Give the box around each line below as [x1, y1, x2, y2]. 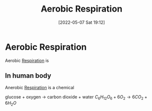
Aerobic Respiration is [5, 57, 49, 63]
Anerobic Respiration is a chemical [5, 84, 74, 90]
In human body [5, 72, 51, 80]
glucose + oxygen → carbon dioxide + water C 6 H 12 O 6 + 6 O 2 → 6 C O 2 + [5, 94, 148, 101]
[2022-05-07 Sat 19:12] [58, 19, 105, 25]
